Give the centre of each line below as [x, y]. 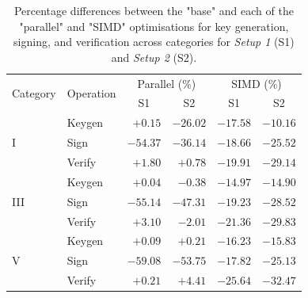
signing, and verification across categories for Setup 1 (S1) [154, 42]
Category [34, 93]
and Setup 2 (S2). [154, 57]
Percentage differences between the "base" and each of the [154, 10]
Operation [91, 93]
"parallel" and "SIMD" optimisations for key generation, [154, 26]
